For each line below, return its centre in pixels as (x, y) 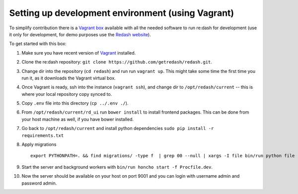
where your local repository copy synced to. (67, 94)
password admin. (39, 183)
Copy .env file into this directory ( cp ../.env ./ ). (75, 103)
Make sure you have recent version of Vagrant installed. (79, 53)
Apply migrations (39, 144)
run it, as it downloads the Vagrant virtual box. (69, 78)
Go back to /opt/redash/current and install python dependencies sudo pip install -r (118, 129)
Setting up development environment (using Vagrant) (122, 13)
